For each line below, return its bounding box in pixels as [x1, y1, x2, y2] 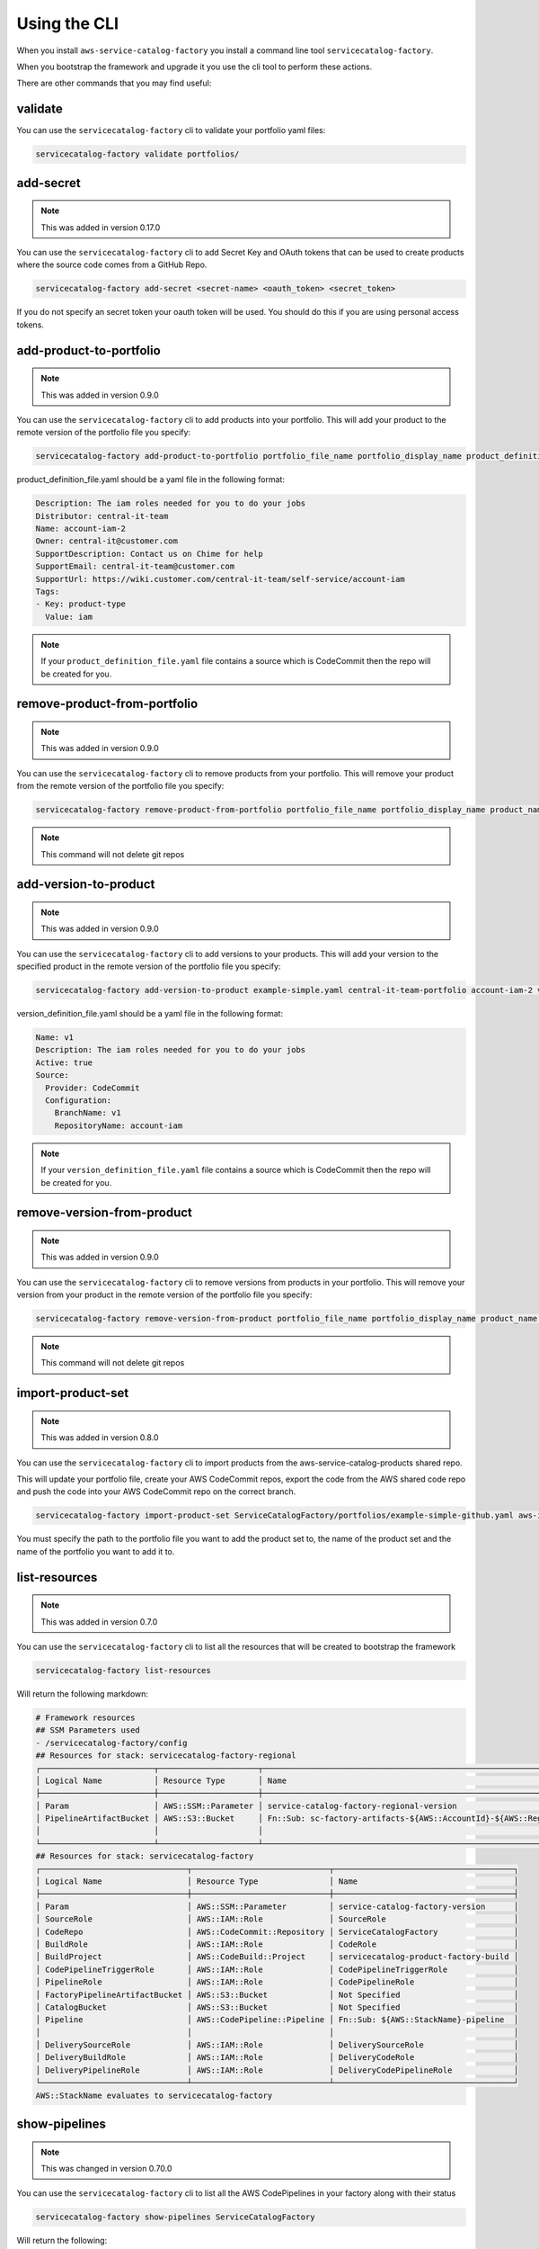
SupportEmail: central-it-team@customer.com [35, 561, 235, 571]
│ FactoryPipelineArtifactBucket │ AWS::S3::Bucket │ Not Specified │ [35, 1989, 519, 2000]
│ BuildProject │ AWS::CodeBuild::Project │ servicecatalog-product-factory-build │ [35, 1952, 519, 1962]
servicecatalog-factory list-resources [35, 1665, 211, 1675]
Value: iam [45, 612, 93, 622]
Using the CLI [16, 13, 119, 33]
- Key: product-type [35, 599, 126, 609]
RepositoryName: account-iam [54, 1120, 183, 1131]
